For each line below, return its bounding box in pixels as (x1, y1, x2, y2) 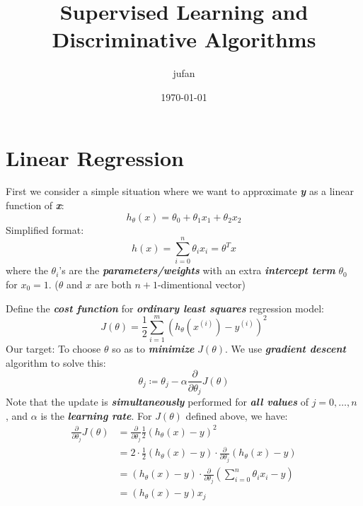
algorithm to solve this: (6, 355, 106, 370)
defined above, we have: (185, 408, 288, 423)
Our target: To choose (6, 341, 101, 356)
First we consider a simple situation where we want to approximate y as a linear (6, 184, 354, 199)
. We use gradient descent (225, 341, 346, 356)
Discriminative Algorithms (52, 25, 316, 54)
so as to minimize (112, 341, 195, 356)
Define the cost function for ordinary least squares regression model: (6, 300, 324, 315)
